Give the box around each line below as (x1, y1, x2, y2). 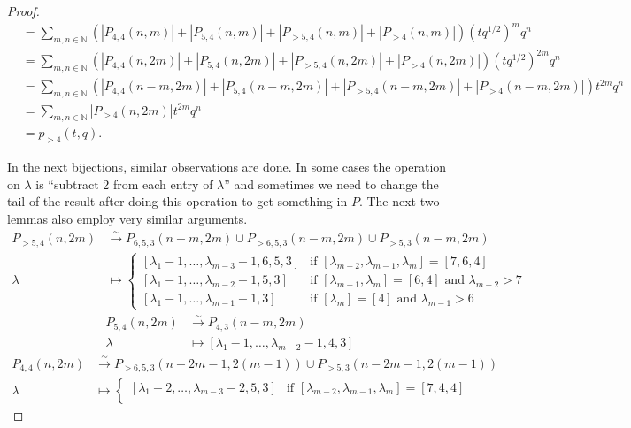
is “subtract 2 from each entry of (35, 174, 213, 193)
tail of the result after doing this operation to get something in (7, 192, 348, 210)
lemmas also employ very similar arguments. (7, 210, 248, 228)
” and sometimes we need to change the (224, 174, 439, 193)
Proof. (7, 2, 40, 19)
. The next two (358, 192, 440, 210)
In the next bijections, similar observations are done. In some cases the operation (7, 157, 447, 176)
